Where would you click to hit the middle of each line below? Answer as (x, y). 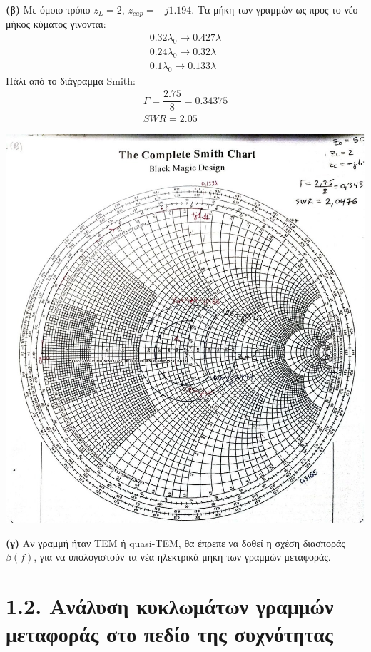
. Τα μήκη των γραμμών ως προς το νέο (275, 9)
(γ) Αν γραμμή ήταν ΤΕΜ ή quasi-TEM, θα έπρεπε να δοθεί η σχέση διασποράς (176, 543)
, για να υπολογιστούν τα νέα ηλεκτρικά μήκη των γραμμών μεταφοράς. (182, 557)
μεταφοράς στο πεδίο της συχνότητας (169, 634)
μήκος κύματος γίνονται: (56, 24)
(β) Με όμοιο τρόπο (48, 9)
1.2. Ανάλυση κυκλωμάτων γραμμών (170, 606)
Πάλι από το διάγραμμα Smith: (71, 80)
